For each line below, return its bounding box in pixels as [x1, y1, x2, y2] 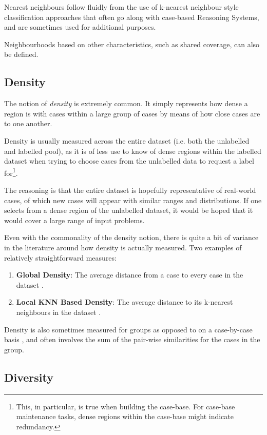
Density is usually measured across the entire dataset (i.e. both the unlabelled [4, 135, 250, 146]
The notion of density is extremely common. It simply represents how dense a [4, 98, 248, 109]
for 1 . [4, 166, 18, 178]
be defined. [4, 49, 39, 60]
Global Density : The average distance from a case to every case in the [16, 269, 243, 280]
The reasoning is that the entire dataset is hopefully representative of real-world [4, 184, 256, 195]
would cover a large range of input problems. [4, 214, 145, 225]
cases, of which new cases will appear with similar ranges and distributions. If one [4, 194, 262, 205]
